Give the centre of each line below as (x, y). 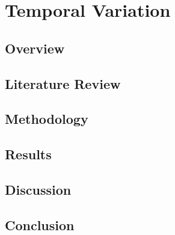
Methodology (47, 119)
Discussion (38, 189)
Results (28, 154)
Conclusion (40, 224)
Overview (35, 48)
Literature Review (63, 83)
